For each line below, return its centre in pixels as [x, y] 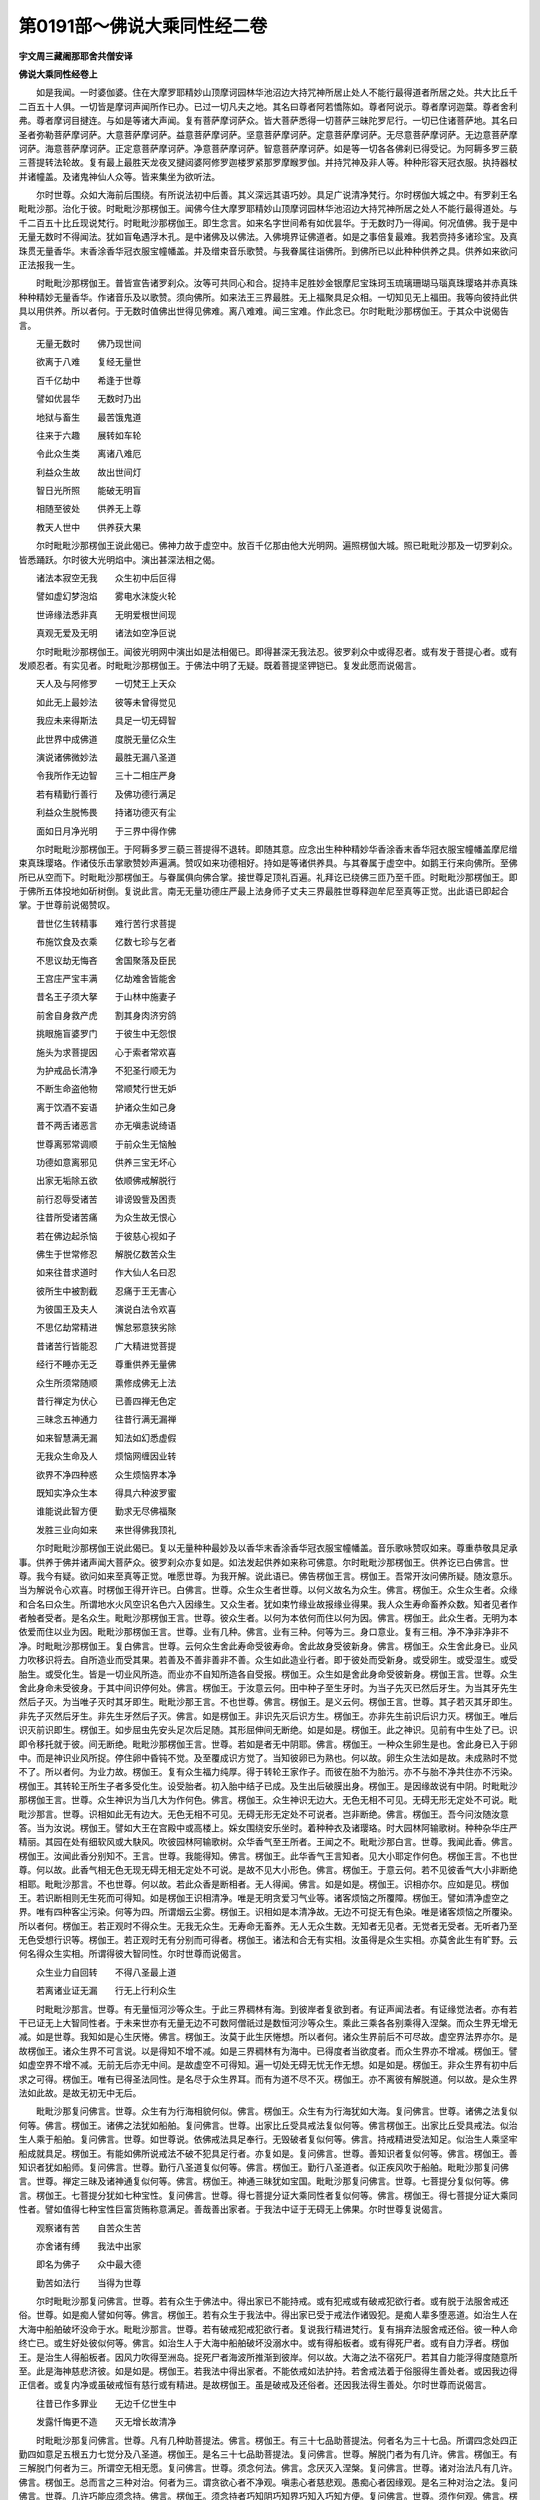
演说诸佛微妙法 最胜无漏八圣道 [106, 757]
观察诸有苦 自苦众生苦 [88, 2227]
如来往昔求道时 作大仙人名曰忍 [106, 1272]
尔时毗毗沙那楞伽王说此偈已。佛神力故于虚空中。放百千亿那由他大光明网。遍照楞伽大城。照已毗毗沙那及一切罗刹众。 [276, 546]
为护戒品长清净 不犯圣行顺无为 [106, 1070]
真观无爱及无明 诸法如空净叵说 [106, 633]
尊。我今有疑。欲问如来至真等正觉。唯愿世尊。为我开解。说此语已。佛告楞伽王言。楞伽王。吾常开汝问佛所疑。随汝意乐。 [268, 1576]
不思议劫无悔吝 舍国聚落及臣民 [106, 960]
